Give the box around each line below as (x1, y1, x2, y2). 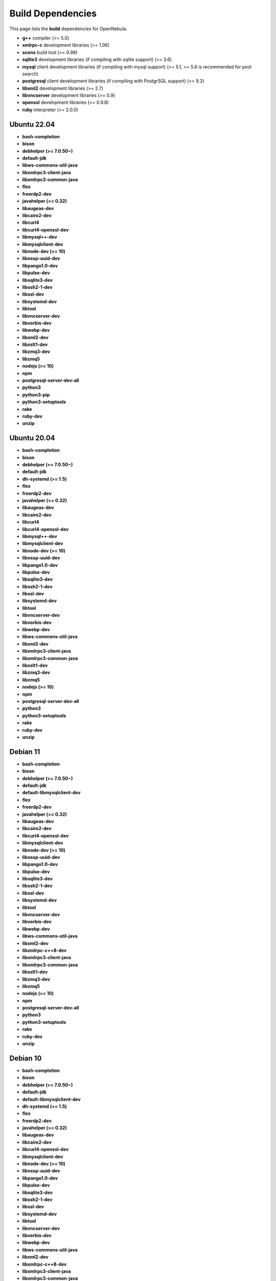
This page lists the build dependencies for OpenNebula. (9, 26, 128, 32)
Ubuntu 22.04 (9, 120, 55, 129)
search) (22, 71, 38, 77)
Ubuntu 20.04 (9, 433, 56, 443)
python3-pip (22, 391, 50, 398)
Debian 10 (9, 1053, 42, 1063)
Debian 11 (9, 747, 40, 756)
